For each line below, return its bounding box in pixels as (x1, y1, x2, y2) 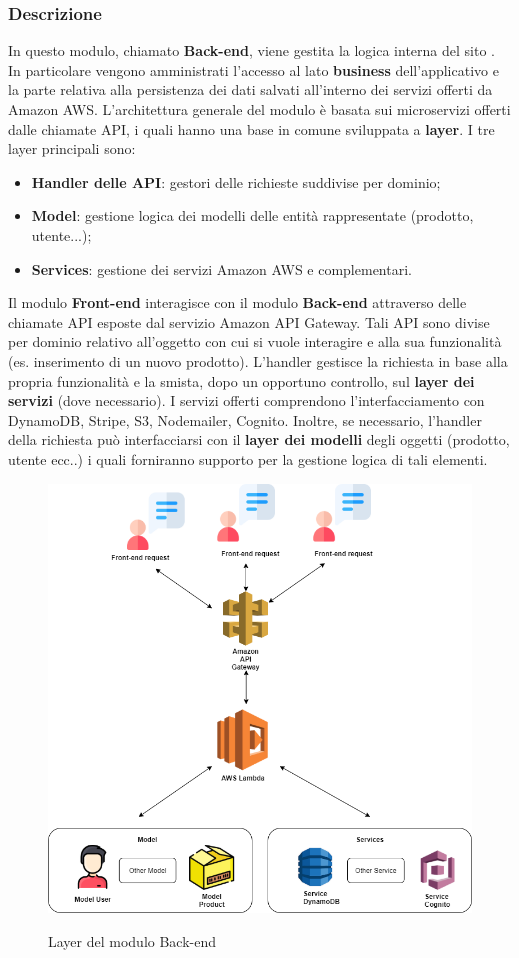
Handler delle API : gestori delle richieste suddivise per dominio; (31, 171, 441, 192)
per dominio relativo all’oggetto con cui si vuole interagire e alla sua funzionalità (8, 331, 502, 352)
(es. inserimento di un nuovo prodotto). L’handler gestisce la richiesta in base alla (8, 350, 508, 371)
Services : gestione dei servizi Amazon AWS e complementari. (31, 258, 412, 279)
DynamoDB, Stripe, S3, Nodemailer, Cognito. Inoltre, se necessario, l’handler (8, 409, 482, 430)
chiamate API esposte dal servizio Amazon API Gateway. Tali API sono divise (8, 311, 490, 332)
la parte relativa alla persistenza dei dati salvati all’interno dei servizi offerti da (8, 79, 493, 100)
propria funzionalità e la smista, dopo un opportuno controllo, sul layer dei (8, 370, 475, 391)
